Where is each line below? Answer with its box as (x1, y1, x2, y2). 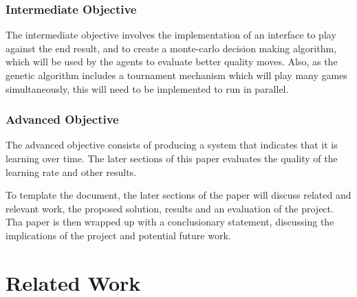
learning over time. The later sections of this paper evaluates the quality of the (6, 151, 338, 165)
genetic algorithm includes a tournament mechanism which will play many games (6, 68, 347, 82)
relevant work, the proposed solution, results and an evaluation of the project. (6, 201, 334, 215)
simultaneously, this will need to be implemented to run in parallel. (6, 81, 289, 96)
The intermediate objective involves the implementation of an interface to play (6, 27, 336, 42)
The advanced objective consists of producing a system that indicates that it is (6, 137, 338, 152)
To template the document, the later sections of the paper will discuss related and (6, 188, 351, 202)
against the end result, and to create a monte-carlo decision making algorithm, (6, 41, 337, 55)
